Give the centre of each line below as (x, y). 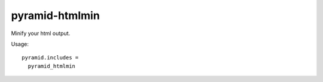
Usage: (20, 44)
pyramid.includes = (50, 58)
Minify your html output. (41, 33)
